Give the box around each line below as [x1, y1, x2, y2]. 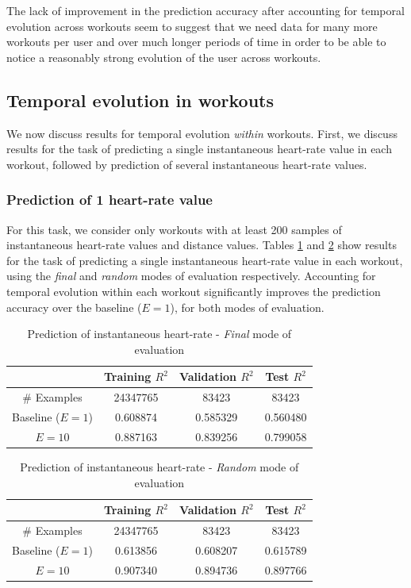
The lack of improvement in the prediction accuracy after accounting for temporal [6, 2, 405, 18]
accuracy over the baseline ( [6, 298, 142, 315]
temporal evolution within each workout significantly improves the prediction [6, 282, 381, 299]
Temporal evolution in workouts [6, 87, 274, 112]
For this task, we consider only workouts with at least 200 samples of [6, 221, 342, 237]
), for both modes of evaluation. [170, 298, 325, 315]
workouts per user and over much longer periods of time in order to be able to [6, 33, 386, 50]
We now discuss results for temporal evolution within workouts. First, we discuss [6, 125, 398, 141]
